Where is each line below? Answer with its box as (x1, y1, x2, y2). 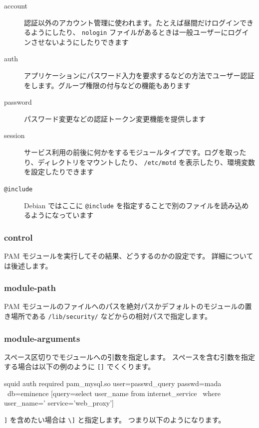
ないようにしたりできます (44, 36, 129, 47)
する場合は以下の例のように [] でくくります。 (4, 361, 155, 372)
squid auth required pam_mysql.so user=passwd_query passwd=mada (4, 378, 222, 389)
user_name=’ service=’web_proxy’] (4, 398, 114, 408)
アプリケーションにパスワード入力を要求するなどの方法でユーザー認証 (24, 70, 255, 81)
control (4, 231, 33, 243)
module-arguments (4, 332, 80, 344)
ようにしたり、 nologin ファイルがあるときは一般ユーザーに (30, 27, 228, 37)
